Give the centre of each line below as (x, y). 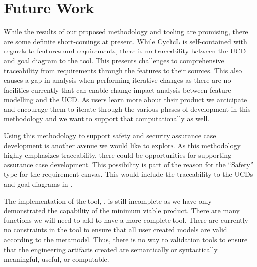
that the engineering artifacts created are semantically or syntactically (111, 249)
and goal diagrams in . (38, 184)
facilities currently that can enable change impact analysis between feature (118, 89)
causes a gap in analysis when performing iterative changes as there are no (118, 80)
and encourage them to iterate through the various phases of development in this (127, 109)
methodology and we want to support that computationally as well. (107, 119)
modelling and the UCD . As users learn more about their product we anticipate (126, 99)
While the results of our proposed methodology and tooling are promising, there (126, 31)
